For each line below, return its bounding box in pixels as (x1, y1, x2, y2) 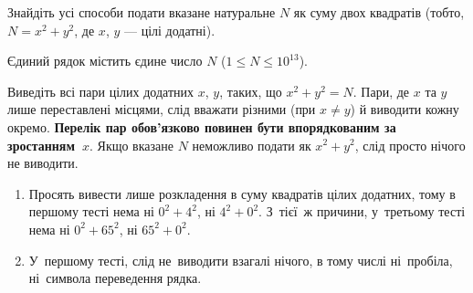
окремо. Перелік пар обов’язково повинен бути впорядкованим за (7, 117, 396, 136)
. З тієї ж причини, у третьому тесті (258, 202, 466, 221)
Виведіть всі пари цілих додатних (7, 81, 194, 100)
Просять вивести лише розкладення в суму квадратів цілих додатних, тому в (28, 183, 456, 203)
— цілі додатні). (123, 20, 215, 39)
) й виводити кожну (350, 99, 459, 119)
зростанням (7, 135, 75, 154)
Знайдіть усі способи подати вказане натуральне (7, 3, 276, 21)
